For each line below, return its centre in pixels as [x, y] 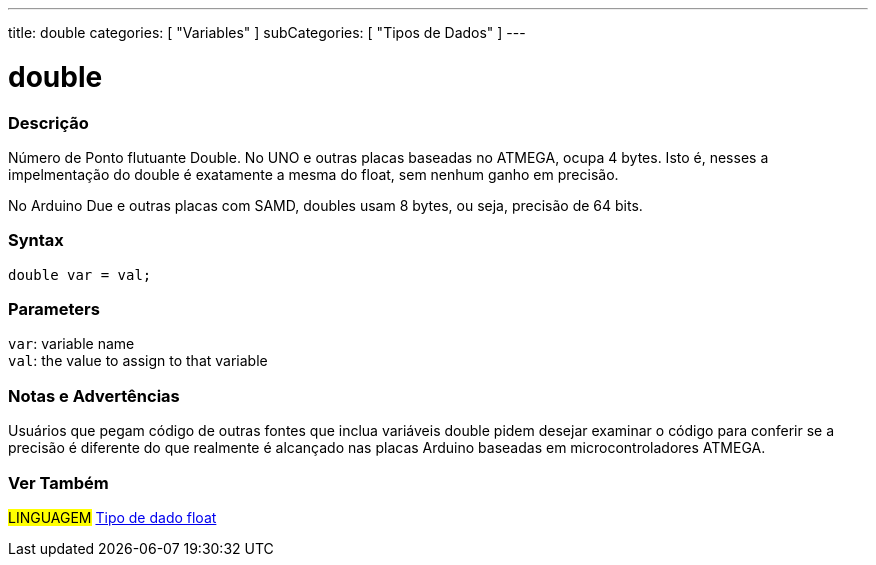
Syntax [36, 240]
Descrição [48, 122]
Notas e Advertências [94, 395]
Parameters [54, 309]
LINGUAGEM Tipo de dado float [112, 517]
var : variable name [71, 344]
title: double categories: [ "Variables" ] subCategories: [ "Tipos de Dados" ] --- [267, 32]
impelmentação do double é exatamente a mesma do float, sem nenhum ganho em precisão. [313, 174]
